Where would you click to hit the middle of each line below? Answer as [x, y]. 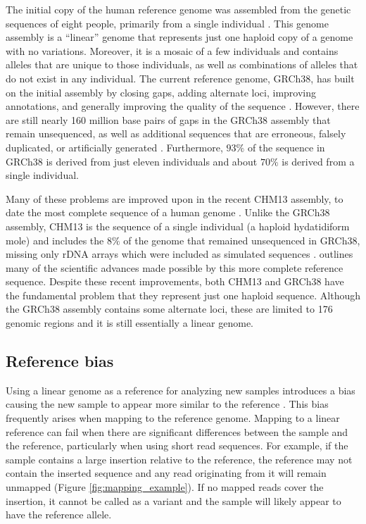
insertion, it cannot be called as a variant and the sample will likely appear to [173, 500]
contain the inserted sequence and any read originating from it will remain [166, 473]
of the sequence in [286, 147]
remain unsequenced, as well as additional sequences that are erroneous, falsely [176, 133]
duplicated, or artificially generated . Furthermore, [114, 147]
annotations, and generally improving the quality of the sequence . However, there [183, 106]
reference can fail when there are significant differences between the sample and [177, 431]
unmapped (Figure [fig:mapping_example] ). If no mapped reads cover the [165, 487]
